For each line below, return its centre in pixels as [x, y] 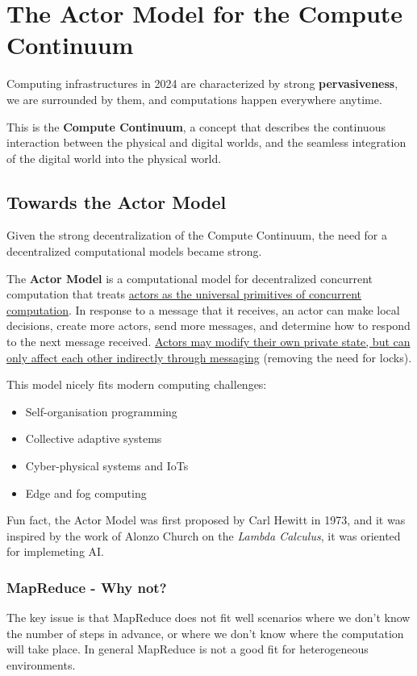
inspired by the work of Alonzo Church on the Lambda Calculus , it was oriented [204, 535]
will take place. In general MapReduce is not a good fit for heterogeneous [188, 649]
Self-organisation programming [101, 411]
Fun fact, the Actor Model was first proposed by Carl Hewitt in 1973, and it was [206, 520]
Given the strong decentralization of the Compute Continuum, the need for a [197, 235]
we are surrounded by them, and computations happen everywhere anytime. [194, 99]
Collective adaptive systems [94, 438]
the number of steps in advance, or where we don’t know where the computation [205, 633]
